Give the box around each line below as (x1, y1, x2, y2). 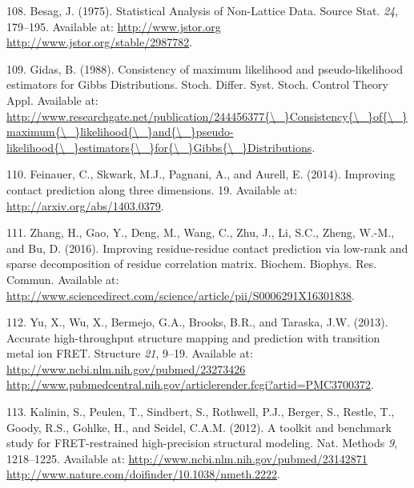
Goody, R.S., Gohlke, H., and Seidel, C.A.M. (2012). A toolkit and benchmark (6, 418, 392, 435)
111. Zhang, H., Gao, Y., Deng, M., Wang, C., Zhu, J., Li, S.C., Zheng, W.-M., (6, 224, 395, 241)
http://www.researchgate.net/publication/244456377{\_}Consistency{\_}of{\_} (6, 107, 408, 124)
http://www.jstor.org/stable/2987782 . (6, 34, 193, 50)
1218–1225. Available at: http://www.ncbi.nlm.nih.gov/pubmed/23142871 (6, 450, 368, 466)
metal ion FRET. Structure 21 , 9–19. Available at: (6, 345, 253, 362)
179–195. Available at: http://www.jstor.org (6, 18, 221, 34)
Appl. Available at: (6, 91, 98, 108)
